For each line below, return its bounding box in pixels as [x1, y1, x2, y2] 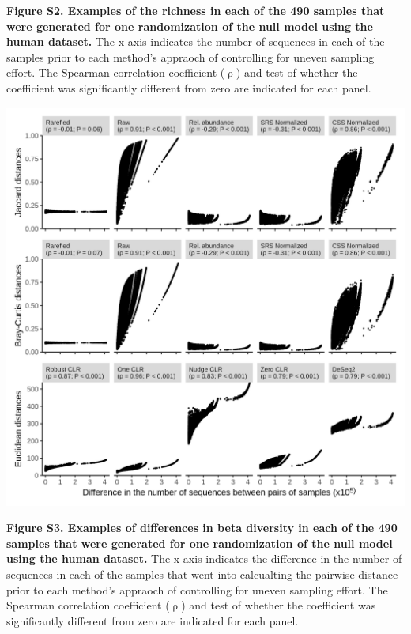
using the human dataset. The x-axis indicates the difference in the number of [6, 550, 402, 567]
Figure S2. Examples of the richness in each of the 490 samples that [6, 2, 385, 18]
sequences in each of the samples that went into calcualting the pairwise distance [6, 565, 398, 582]
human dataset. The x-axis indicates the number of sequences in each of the [6, 33, 385, 50]
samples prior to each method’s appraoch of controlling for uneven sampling [6, 48, 375, 65]
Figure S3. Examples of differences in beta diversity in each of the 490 [6, 519, 398, 536]
